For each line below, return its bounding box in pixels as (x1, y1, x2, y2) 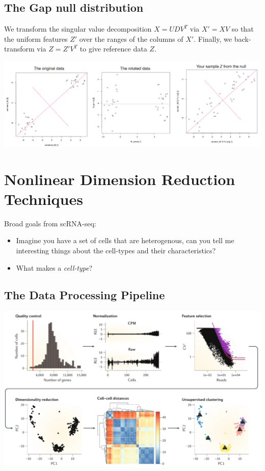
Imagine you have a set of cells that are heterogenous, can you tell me (16, 235, 234, 246)
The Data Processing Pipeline (4, 287, 165, 303)
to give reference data (79, 43, 147, 54)
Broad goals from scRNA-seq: (4, 218, 96, 228)
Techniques (4, 188, 83, 209)
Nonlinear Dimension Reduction (4, 168, 235, 189)
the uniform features (4, 33, 68, 44)
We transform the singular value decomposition (4, 23, 152, 34)
